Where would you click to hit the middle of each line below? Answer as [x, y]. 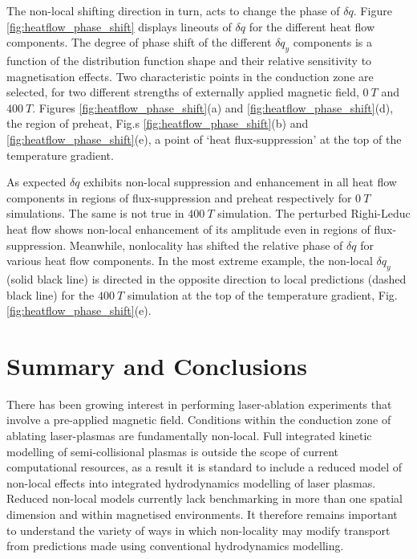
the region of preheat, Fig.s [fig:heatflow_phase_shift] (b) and [158, 123]
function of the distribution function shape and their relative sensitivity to [189, 60]
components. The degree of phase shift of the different [139, 42]
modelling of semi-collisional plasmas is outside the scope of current [172, 451]
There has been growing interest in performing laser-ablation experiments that [199, 404]
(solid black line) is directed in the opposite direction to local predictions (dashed [206, 278]
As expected [36, 182]
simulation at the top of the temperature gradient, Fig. [262, 294]
